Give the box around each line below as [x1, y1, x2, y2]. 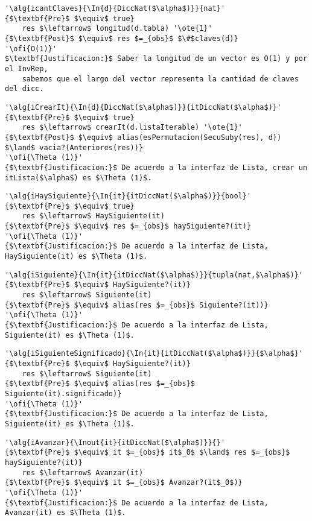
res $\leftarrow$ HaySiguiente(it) [22, 212, 165, 221]
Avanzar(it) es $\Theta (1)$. [5, 508, 126, 517]
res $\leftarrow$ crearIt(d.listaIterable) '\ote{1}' [22, 123, 243, 132]
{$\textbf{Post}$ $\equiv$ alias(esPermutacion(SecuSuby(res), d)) [5, 133, 282, 142]
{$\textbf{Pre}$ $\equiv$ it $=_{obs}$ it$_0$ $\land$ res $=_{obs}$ [5, 448, 290, 457]
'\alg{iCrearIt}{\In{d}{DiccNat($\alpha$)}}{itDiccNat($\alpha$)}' [5, 103, 282, 112]
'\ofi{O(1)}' [5, 44, 57, 53]
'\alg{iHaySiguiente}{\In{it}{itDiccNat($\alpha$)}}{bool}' [5, 192, 252, 201]
